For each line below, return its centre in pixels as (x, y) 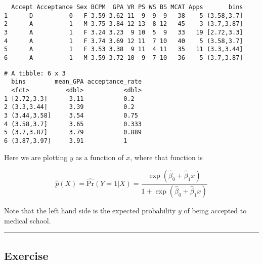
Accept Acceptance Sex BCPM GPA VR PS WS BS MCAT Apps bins (127, 7)
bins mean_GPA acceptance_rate (77, 82)
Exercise (26, 255)
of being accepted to (215, 210)
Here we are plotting (36, 157)
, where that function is (166, 157)
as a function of (100, 157)
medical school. (28, 220)
